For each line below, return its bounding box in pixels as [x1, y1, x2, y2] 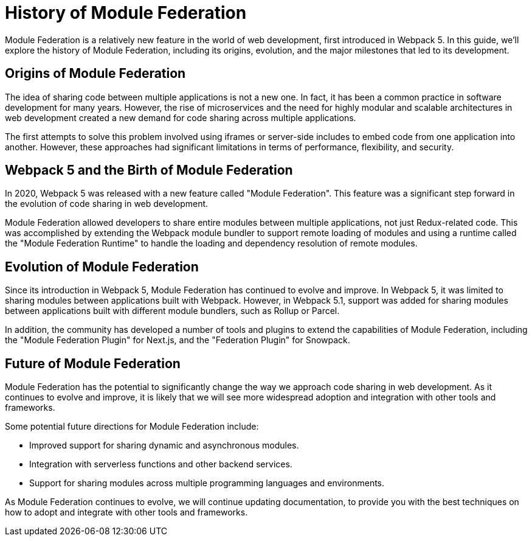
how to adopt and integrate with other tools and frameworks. [5, 507, 248, 518]
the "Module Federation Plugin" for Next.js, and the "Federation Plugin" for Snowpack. [5, 335, 350, 346]
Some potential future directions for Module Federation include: [5, 421, 259, 432]
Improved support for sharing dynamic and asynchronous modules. [29, 440, 299, 451]
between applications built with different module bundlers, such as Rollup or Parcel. [5, 305, 340, 316]
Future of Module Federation [5, 355, 181, 371]
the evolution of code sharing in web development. [5, 198, 209, 209]
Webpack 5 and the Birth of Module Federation [5, 162, 293, 178]
